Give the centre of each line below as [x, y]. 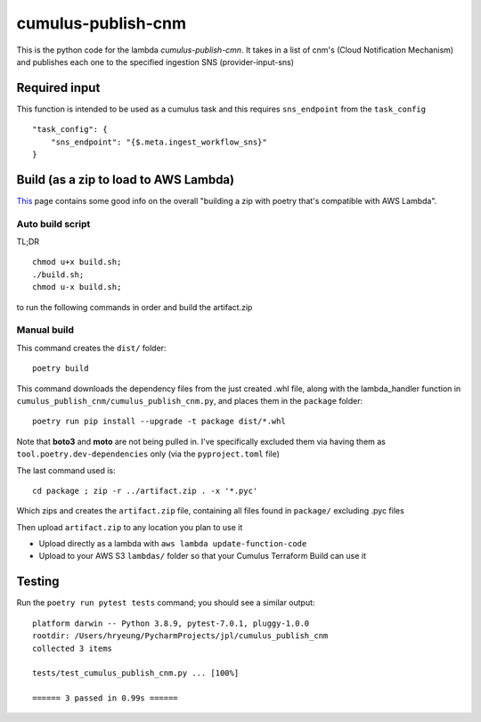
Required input [58, 88]
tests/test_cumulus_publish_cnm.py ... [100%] [136, 673]
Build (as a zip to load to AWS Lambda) [126, 180]
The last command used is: [66, 470]
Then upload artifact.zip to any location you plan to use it [130, 527]
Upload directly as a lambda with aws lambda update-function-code [173, 544]
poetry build [61, 369]
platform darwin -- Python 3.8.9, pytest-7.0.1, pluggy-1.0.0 [171, 623]
